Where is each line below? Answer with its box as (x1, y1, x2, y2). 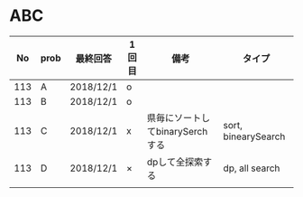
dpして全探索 (147, 155, 204, 168)
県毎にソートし (147, 111, 211, 124)
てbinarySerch (147, 125, 208, 137)
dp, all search (223, 162, 280, 174)
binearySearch (223, 130, 286, 143)
